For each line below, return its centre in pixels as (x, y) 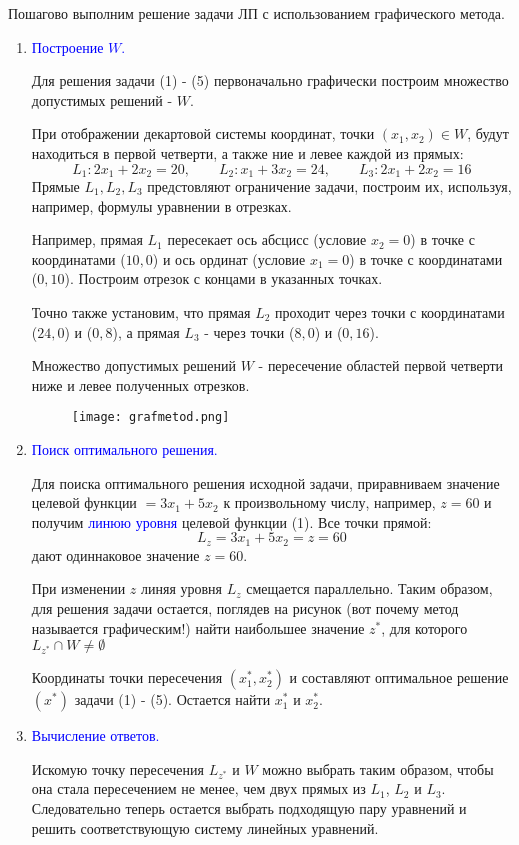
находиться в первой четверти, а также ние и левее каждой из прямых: (247, 152)
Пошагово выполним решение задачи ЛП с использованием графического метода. (256, 13)
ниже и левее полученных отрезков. (140, 384)
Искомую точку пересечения (118, 768)
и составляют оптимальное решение (399, 677)
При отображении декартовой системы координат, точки (203, 133)
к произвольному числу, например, (329, 502)
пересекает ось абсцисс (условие (267, 239)
